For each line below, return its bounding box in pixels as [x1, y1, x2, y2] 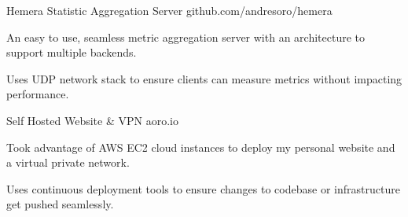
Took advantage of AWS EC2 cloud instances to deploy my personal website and [6, 138, 395, 155]
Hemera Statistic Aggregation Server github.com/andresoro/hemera [6, 2, 333, 18]
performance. [6, 86, 69, 102]
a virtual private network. [6, 154, 130, 171]
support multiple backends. [6, 44, 137, 61]
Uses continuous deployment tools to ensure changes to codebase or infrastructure [6, 180, 400, 197]
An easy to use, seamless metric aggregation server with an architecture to [6, 28, 366, 45]
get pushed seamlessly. [6, 196, 114, 212]
